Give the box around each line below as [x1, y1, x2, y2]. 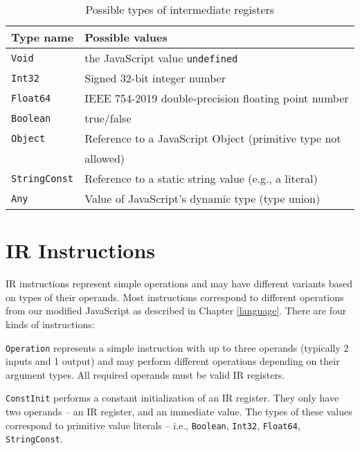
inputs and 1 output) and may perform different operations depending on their [6, 354, 340, 368]
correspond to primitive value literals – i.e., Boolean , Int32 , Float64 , [6, 417, 300, 432]
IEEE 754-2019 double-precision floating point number [84, 90, 349, 106]
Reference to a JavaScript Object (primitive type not [84, 130, 341, 146]
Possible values [84, 29, 168, 45]
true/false [84, 110, 132, 126]
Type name [11, 29, 74, 45]
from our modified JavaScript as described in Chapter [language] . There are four [6, 303, 347, 318]
